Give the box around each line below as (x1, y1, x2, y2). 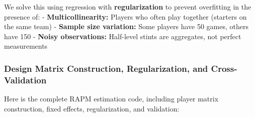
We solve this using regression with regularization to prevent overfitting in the (4, 2, 251, 12)
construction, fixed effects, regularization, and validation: (4, 103, 180, 113)
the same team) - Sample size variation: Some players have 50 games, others (4, 21, 248, 32)
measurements (4, 41, 48, 51)
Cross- (211, 62, 237, 74)
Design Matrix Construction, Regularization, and (4, 62, 208, 74)
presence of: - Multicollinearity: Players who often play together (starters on (4, 11, 247, 22)
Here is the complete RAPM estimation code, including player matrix (4, 93, 219, 104)
